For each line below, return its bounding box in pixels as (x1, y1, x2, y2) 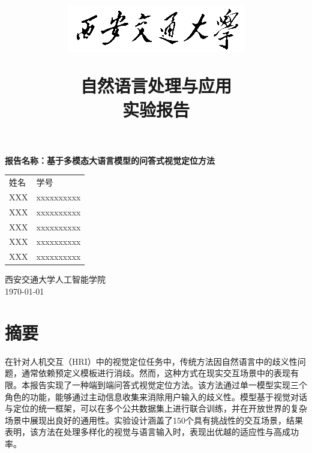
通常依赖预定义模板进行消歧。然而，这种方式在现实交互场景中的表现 (21, 367, 290, 379)
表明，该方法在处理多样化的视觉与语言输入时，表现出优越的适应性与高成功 (5, 425, 299, 438)
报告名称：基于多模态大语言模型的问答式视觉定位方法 (5, 154, 215, 166)
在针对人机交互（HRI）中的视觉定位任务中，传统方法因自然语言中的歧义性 (5, 355, 298, 367)
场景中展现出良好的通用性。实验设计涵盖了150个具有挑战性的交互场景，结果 (5, 413, 303, 426)
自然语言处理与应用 (80, 73, 232, 98)
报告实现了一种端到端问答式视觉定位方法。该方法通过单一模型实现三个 (29, 378, 307, 391)
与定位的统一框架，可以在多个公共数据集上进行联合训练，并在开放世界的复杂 (5, 402, 307, 415)
